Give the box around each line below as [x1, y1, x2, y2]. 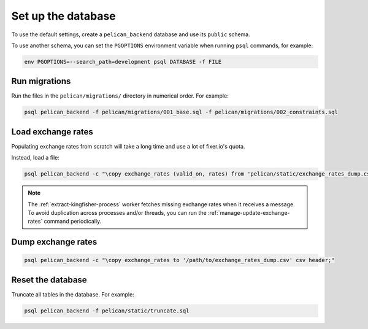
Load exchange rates [11, 126, 93, 137]
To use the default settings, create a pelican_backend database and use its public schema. [11, 31, 251, 38]
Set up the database [11, 9, 116, 23]
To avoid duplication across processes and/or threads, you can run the [28, 209, 207, 217]
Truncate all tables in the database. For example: [11, 290, 134, 298]
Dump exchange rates [11, 237, 98, 247]
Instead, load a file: [11, 154, 59, 161]
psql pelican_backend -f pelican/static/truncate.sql [24, 307, 190, 314]
